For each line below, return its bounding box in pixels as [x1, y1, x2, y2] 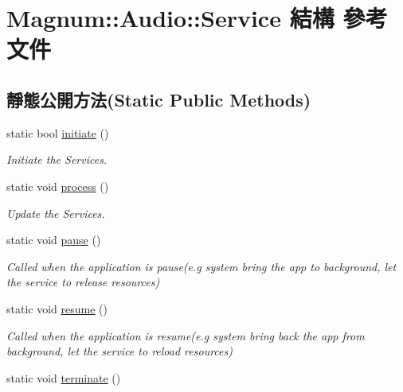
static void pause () [6, 231, 101, 248]
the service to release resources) [6, 274, 160, 290]
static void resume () [6, 300, 108, 316]
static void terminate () [6, 369, 121, 386]
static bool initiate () [6, 124, 109, 141]
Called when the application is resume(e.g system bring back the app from [6, 327, 365, 343]
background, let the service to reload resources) [6, 343, 233, 359]
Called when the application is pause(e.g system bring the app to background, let [6, 258, 397, 274]
